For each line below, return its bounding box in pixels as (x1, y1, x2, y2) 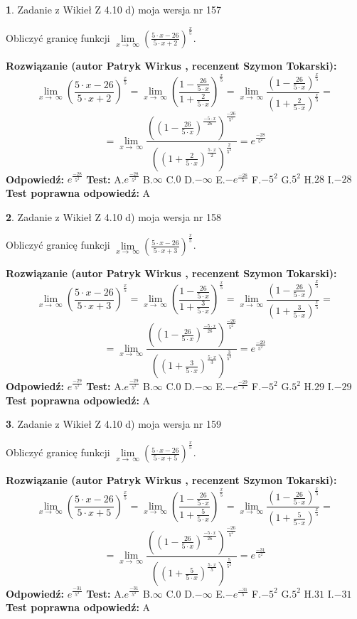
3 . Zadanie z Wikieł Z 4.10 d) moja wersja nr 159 (6, 416, 222, 431)
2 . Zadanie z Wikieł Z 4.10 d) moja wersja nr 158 (6, 209, 222, 224)
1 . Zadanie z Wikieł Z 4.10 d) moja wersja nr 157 (6, 2, 222, 16)
